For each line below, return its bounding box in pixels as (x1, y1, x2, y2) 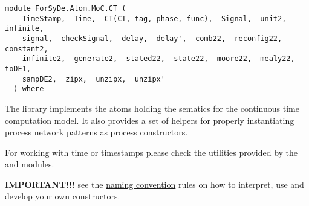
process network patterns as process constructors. (5, 126, 188, 138)
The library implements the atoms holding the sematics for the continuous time (5, 101, 299, 114)
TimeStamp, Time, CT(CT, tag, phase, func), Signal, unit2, (22, 14, 287, 23)
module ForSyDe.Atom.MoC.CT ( (5, 4, 126, 13)
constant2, (5, 44, 48, 53)
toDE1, (5, 64, 31, 73)
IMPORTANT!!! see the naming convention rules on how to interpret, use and (5, 178, 304, 190)
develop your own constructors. (5, 190, 120, 202)
